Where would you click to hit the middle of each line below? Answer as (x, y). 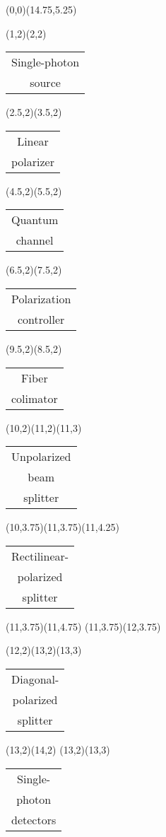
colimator (35, 398)
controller (41, 319)
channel (35, 240)
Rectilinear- (40, 556)
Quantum (35, 220)
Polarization (41, 298)
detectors (34, 819)
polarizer (33, 161)
